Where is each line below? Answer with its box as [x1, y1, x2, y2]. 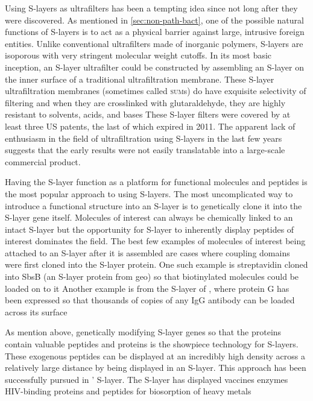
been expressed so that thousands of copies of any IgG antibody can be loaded [5, 294, 295, 306]
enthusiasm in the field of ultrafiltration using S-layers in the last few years [5, 131, 282, 144]
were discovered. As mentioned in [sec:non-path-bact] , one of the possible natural [5, 13, 304, 26]
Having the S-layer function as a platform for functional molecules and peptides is [5, 175, 308, 188]
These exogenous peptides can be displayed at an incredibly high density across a [5, 349, 305, 362]
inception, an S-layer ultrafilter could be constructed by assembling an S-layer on [5, 60, 304, 73]
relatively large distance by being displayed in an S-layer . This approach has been [5, 361, 306, 374]
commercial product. [5, 155, 81, 168]
